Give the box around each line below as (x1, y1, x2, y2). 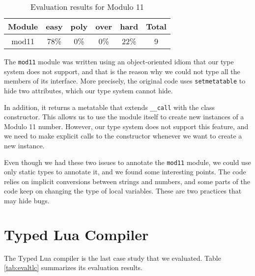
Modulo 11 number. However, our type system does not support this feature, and (4, 121, 249, 131)
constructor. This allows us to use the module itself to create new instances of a (4, 111, 244, 122)
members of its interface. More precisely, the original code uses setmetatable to (4, 76, 246, 86)
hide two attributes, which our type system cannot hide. (4, 85, 173, 95)
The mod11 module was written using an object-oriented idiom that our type (4, 56, 234, 66)
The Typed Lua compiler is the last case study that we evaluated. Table (4, 252, 221, 263)
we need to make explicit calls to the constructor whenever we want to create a (4, 131, 242, 141)
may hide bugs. (4, 195, 50, 205)
